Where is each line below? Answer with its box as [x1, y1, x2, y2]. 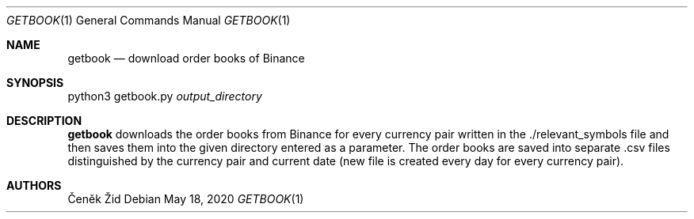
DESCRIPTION [6, 114, 82, 127]
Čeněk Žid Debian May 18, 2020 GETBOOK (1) [67, 192, 304, 206]
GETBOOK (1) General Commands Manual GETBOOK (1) [6, 13, 291, 27]
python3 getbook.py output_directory [67, 89, 262, 103]
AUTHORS [6, 179, 62, 192]
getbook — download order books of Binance [67, 51, 305, 65]
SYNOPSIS [6, 76, 64, 89]
